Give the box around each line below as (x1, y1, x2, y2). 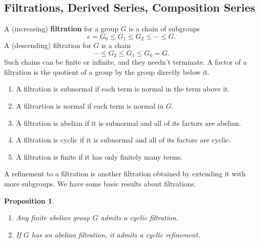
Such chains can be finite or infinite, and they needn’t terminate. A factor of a (4, 57, 247, 67)
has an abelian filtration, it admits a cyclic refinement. (31, 229, 200, 239)
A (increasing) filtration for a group (4, 23, 119, 34)
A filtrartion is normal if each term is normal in (16, 101, 164, 111)
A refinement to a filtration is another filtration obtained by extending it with (4, 168, 246, 179)
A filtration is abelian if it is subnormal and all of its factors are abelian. (16, 117, 241, 128)
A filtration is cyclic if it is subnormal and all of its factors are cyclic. (16, 134, 231, 145)
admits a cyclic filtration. (101, 212, 179, 223)
